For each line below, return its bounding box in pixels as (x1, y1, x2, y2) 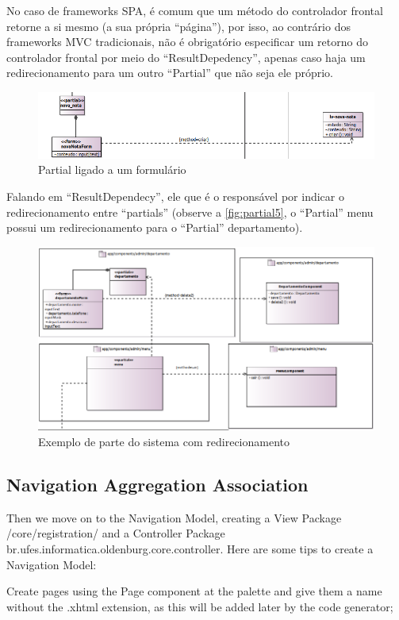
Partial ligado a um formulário (38, 161, 186, 178)
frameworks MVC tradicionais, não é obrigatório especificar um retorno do (6, 33, 368, 50)
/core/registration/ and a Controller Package (6, 525, 225, 541)
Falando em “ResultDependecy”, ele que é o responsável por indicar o (6, 188, 344, 205)
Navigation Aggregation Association (6, 472, 309, 496)
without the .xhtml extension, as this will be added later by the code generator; (6, 598, 393, 614)
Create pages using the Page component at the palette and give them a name (6, 583, 382, 599)
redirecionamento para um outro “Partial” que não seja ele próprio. (6, 64, 334, 81)
